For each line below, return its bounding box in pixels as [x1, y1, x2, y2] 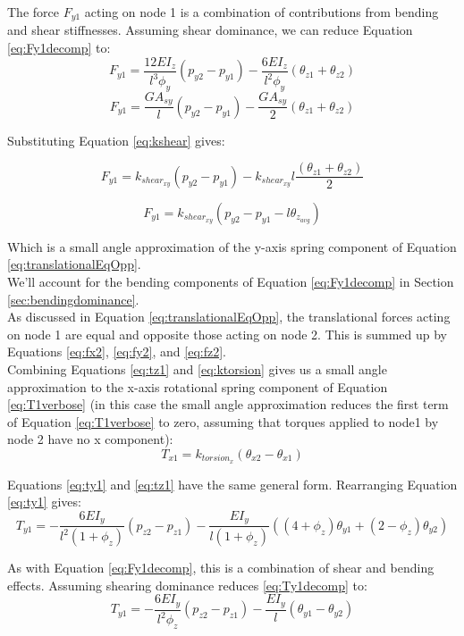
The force [7, 3, 59, 21]
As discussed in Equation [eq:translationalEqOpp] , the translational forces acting [7, 307, 451, 326]
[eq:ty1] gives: [7, 492, 81, 511]
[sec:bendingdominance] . [7, 289, 139, 308]
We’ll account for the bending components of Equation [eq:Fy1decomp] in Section [7, 272, 454, 290]
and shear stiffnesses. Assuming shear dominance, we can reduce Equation [7, 21, 413, 39]
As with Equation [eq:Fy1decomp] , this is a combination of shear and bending [7, 558, 434, 577]
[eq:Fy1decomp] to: [7, 38, 111, 57]
